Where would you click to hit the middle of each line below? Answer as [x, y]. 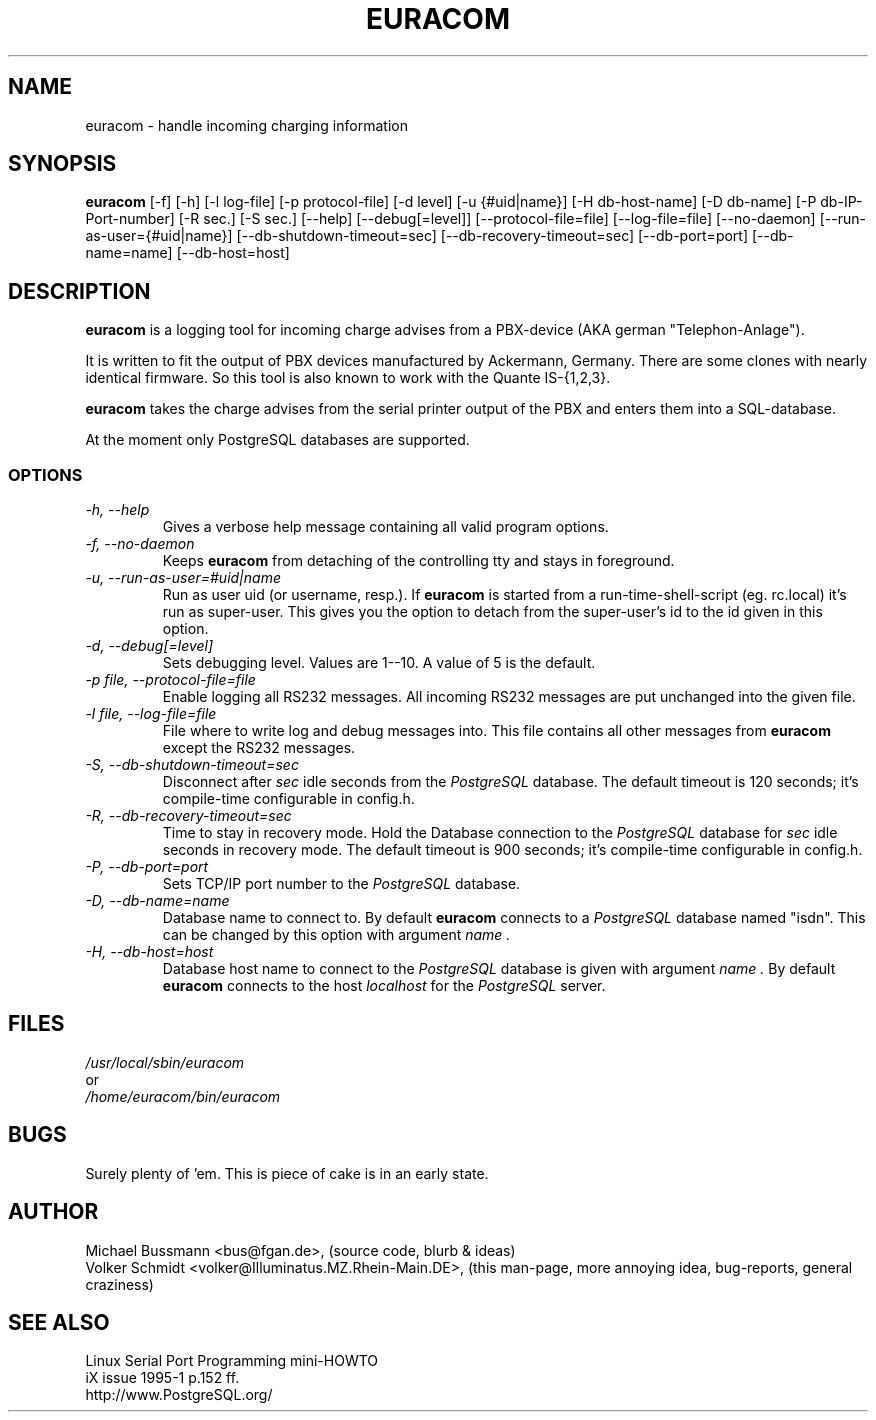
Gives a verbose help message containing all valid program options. [385, 527]
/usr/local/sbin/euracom [165, 1062]
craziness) [119, 1284]
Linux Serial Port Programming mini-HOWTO [232, 1361]
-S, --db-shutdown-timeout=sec [192, 765]
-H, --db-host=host [149, 952]
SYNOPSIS [62, 164]
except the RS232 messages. [259, 748]
